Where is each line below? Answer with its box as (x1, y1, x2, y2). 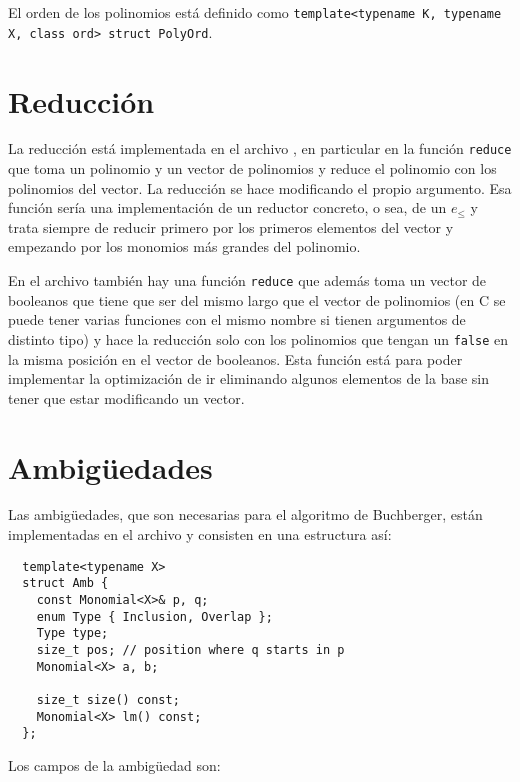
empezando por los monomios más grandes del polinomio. (8, 236, 361, 257)
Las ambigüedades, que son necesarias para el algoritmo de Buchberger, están (8, 504, 483, 525)
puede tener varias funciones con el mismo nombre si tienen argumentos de (8, 309, 466, 330)
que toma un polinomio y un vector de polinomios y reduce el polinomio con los (8, 158, 497, 179)
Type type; (36, 626, 109, 641)
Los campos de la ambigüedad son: (8, 754, 221, 775)
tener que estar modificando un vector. (8, 387, 245, 408)
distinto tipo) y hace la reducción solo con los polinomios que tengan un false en (8, 328, 509, 349)
